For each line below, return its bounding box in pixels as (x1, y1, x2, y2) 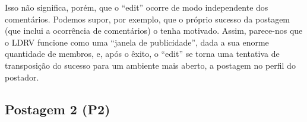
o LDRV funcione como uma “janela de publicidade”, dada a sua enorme (5, 36, 269, 48)
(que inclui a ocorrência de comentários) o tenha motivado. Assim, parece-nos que (5, 24, 303, 37)
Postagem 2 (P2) (5, 99, 110, 118)
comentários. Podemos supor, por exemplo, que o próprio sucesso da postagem (5, 12, 290, 25)
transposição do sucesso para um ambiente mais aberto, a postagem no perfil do (5, 59, 296, 71)
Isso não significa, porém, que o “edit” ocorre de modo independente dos (5, 1, 268, 13)
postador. (5, 70, 39, 83)
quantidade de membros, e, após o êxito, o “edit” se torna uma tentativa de (5, 47, 280, 60)
